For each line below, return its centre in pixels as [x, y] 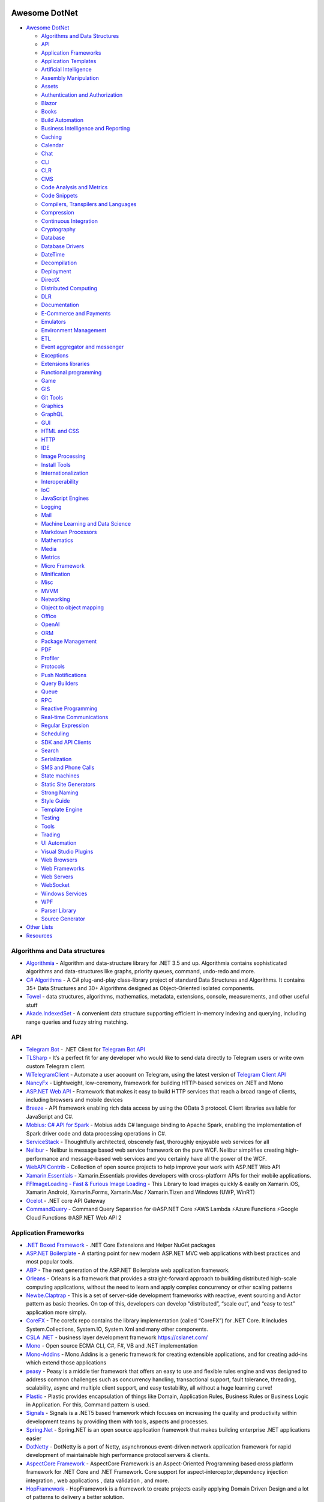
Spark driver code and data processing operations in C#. [96, 1133]
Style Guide [55, 801]
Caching [52, 137]
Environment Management [74, 330]
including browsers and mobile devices [74, 1100]
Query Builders [60, 683]
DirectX [50, 280]
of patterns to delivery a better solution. [75, 1497]
